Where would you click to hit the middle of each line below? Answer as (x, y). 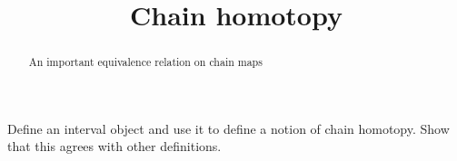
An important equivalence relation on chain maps (145, 62)
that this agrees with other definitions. (114, 146)
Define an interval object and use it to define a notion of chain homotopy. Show (228, 128)
